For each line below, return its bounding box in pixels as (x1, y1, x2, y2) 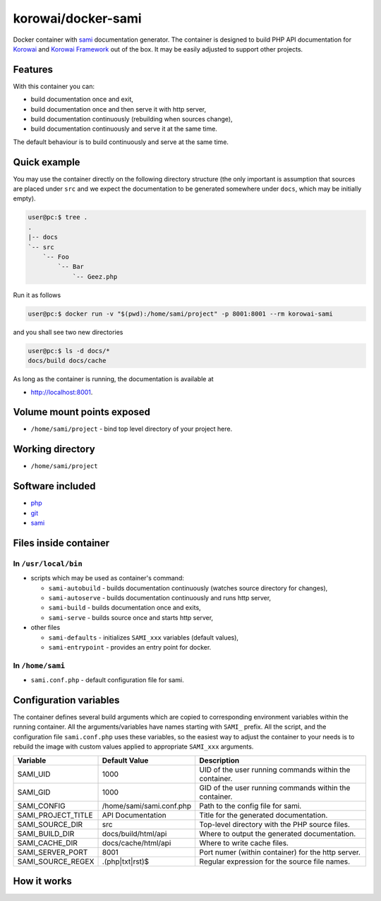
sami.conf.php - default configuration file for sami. (30, 676, 185, 684)
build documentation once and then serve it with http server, (30, 105, 207, 113)
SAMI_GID (17, 787, 51, 797)
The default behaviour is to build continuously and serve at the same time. (13, 138, 229, 146)
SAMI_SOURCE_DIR (17, 819, 83, 829)
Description (199, 756, 240, 765)
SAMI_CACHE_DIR (17, 837, 78, 847)
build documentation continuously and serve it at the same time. (30, 124, 218, 133)
